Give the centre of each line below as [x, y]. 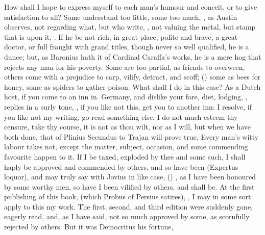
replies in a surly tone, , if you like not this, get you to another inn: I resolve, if [128, 106]
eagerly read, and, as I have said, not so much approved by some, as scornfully [127, 216]
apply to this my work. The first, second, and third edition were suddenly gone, [128, 206]
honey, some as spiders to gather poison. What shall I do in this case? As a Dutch [132, 86]
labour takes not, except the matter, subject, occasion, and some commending [126, 147]
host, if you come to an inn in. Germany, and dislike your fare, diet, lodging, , [126, 97]
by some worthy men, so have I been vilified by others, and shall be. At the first [129, 186]
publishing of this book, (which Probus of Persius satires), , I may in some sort [128, 197]
